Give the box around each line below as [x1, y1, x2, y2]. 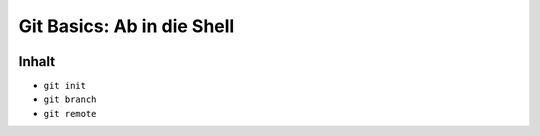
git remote [43, 108, 97, 119]
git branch [43, 94, 97, 105]
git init [43, 80, 87, 92]
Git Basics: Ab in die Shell [18, 15, 235, 37]
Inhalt [18, 53, 55, 70]
